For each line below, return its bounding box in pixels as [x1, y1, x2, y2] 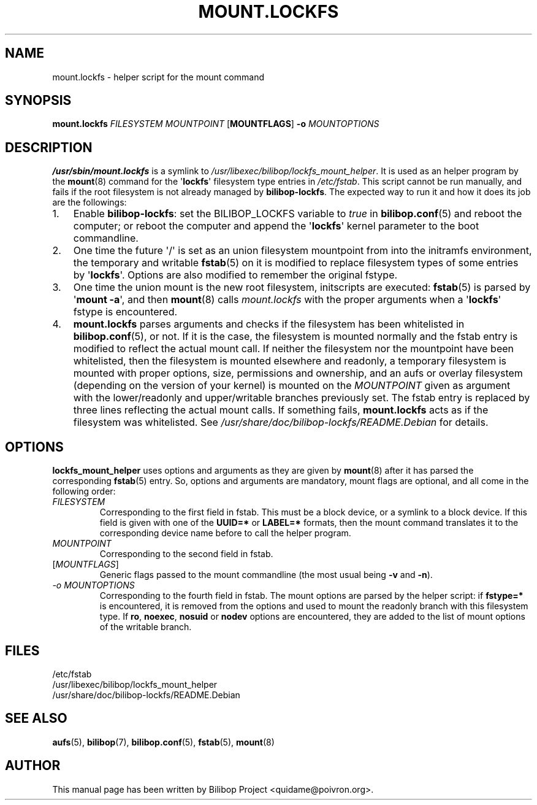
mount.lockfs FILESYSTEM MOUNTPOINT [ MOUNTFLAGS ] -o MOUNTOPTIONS [52, 118, 379, 129]
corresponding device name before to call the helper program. [99, 528, 351, 539]
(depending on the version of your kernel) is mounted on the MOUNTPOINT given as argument [73, 379, 511, 392]
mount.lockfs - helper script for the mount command [52, 71, 264, 82]
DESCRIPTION [5, 139, 93, 155]
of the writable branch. [99, 622, 192, 633]
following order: [52, 486, 116, 497]
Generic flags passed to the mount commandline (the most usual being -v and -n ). [99, 569, 433, 580]
